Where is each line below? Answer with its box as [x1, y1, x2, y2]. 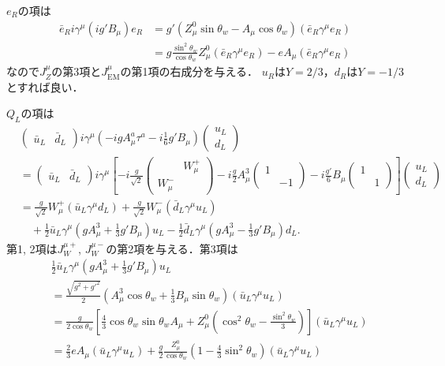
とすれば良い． [6, 78, 84, 95]
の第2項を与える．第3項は [106, 240, 238, 256]
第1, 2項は [6, 240, 58, 256]
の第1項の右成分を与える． [120, 63, 259, 80]
